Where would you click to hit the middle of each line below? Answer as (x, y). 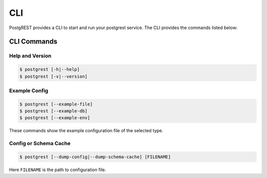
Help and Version (30, 56)
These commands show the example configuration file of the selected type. (86, 131)
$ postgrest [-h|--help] (50, 70)
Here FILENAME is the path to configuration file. (58, 170)
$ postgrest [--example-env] (55, 118)
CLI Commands (33, 42)
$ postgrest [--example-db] (53, 111)
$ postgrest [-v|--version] (53, 76)
